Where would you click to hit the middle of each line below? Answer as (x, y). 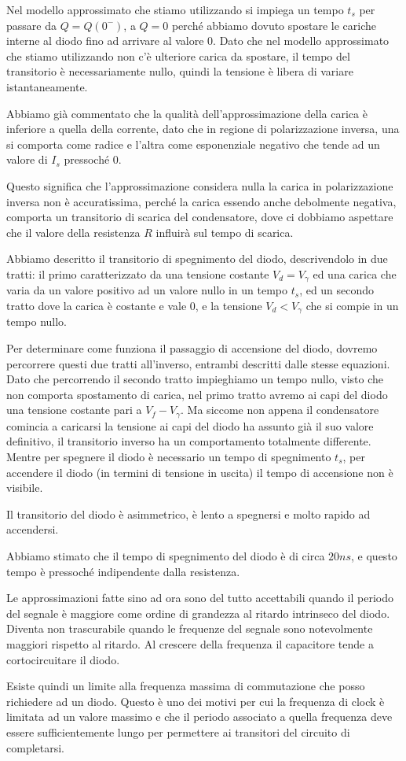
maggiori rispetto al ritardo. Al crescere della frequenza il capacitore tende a (190, 643)
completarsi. (36, 747)
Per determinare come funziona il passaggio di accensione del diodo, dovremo (192, 348)
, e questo (374, 555)
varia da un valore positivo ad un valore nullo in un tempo (147, 290)
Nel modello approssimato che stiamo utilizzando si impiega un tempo (175, 9)
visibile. (25, 488)
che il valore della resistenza (73, 232)
